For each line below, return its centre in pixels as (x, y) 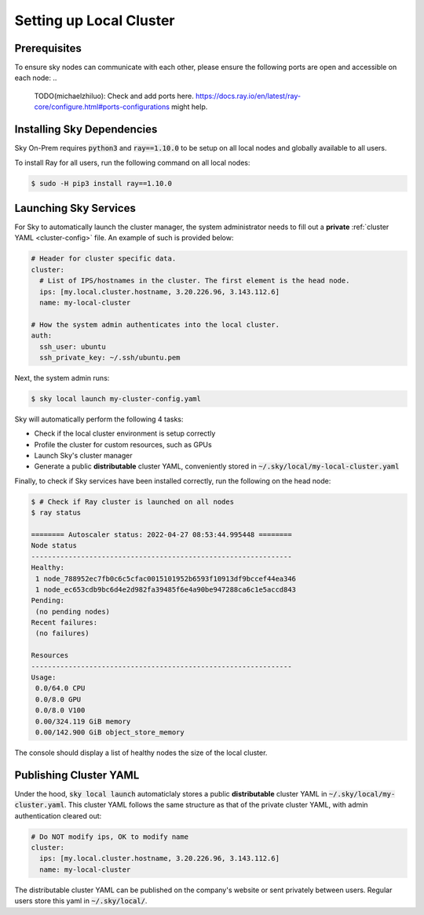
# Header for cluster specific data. (104, 259)
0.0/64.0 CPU (60, 688)
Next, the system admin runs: (62, 377)
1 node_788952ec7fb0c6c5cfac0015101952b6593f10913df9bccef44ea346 (166, 578)
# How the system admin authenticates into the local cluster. (155, 324)
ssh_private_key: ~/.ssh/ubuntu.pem (110, 357)
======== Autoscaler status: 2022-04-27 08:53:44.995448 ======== (161, 534)
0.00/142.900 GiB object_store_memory (110, 733)
